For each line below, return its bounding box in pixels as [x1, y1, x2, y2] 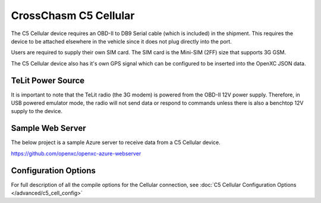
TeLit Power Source [11, 75, 85, 86]
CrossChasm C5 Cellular [11, 9, 135, 22]
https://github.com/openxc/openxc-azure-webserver [11, 149, 141, 157]
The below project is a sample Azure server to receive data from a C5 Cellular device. [11, 139, 221, 146]
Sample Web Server [11, 123, 86, 133]
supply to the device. [11, 108, 62, 115]
